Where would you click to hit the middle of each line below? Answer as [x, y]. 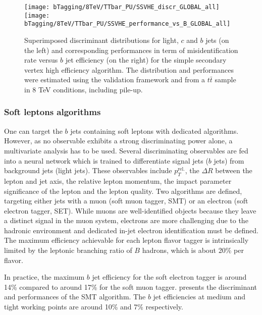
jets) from [229, 160]
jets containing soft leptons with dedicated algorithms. [154, 130]
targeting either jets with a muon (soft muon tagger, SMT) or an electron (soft [126, 201]
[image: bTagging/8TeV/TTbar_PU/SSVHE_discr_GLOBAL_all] [122, 7]
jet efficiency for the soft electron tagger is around [169, 277]
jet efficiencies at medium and [199, 297]
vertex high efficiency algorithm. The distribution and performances [129, 69]
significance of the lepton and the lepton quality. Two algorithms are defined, [123, 191]
